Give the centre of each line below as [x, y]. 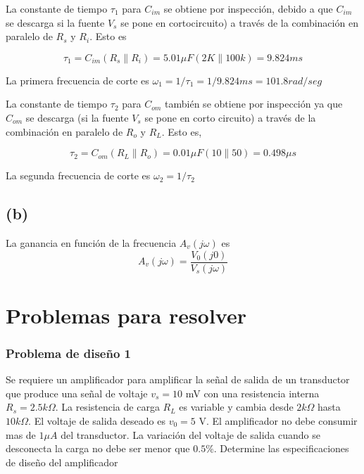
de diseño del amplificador [62, 462]
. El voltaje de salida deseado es [97, 420]
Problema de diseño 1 [68, 353]
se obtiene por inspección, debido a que [248, 8]
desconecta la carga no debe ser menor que [98, 448]
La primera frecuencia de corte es [77, 80]
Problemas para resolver [126, 315]
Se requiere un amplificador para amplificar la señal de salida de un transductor [178, 379]
